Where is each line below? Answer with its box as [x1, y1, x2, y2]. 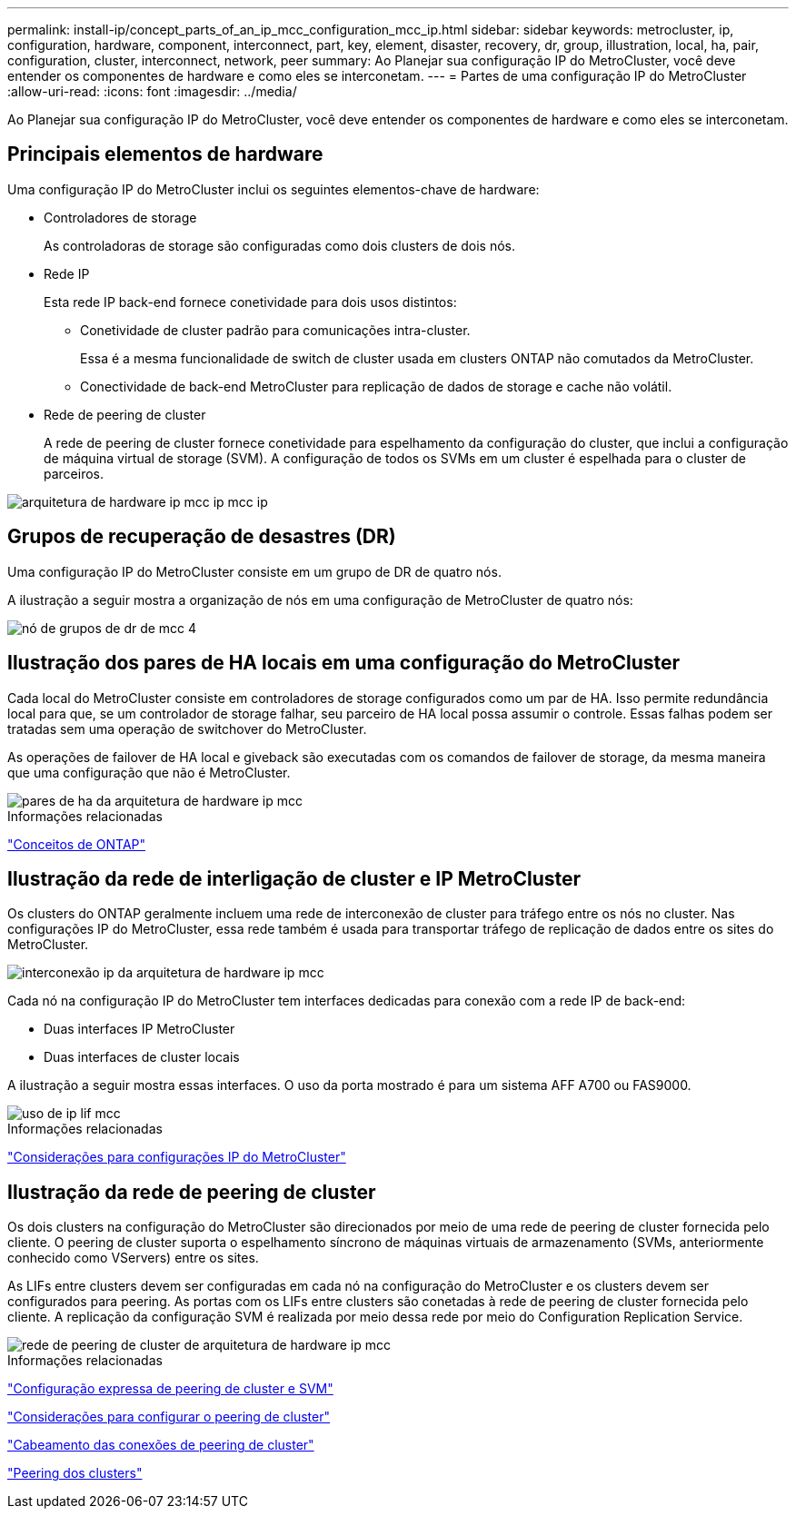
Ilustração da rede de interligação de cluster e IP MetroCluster [7, 867, 582, 890]
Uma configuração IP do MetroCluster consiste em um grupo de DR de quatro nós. [7, 563, 502, 580]
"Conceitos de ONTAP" [7, 836, 146, 852]
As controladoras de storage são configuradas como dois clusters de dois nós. [44, 237, 516, 253]
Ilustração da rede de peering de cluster [7, 1180, 376, 1204]
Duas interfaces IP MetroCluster [44, 1021, 235, 1037]
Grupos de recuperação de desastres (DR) [7, 525, 396, 549]
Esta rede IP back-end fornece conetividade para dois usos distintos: [44, 293, 457, 310]
